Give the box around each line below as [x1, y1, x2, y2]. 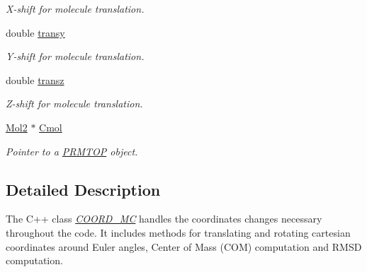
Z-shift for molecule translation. [6, 96, 143, 111]
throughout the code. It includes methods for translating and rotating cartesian [6, 225, 351, 240]
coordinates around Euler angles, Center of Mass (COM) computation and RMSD [6, 239, 362, 254]
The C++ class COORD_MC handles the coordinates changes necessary [6, 211, 322, 226]
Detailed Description [6, 178, 161, 200]
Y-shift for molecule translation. [6, 49, 145, 64]
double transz [6, 72, 64, 87]
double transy [6, 25, 65, 40]
